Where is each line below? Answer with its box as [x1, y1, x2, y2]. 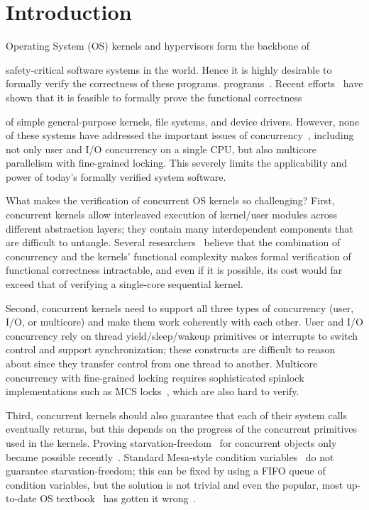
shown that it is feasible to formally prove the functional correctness [6, 89, 302, 104]
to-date [6, 491, 37, 506]
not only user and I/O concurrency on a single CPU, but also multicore [6, 141, 317, 156]
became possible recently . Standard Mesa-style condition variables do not [6, 449, 334, 464]
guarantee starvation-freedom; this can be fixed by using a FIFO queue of [6, 463, 326, 478]
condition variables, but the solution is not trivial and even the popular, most [6, 477, 343, 492]
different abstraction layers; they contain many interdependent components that [6, 221, 353, 235]
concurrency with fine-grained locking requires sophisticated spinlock [6, 370, 304, 384]
